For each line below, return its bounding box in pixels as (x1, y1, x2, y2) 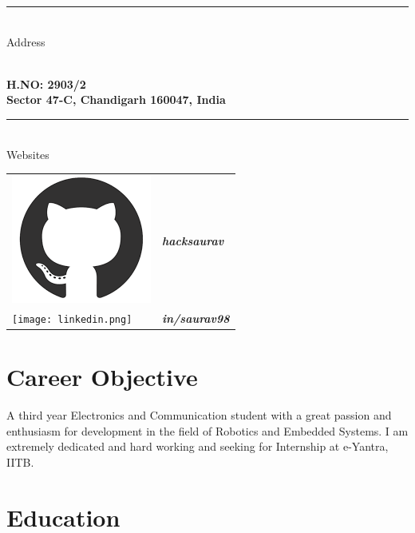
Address (6, 33, 45, 50)
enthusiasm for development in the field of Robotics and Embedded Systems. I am (6, 422, 409, 439)
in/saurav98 (162, 309, 230, 326)
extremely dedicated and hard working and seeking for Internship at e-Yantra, (6, 438, 389, 455)
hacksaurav (162, 232, 224, 249)
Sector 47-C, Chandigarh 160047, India (6, 91, 226, 108)
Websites (6, 145, 49, 162)
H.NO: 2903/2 (6, 75, 86, 92)
